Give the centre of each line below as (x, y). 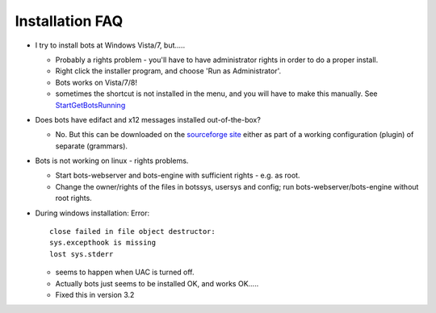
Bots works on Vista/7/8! (96, 82)
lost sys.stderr (82, 254)
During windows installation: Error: (92, 213)
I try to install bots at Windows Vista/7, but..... (110, 45)
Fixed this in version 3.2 (95, 294)
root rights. (73, 198)
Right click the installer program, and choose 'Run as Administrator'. (168, 71)
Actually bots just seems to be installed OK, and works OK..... (157, 283)
